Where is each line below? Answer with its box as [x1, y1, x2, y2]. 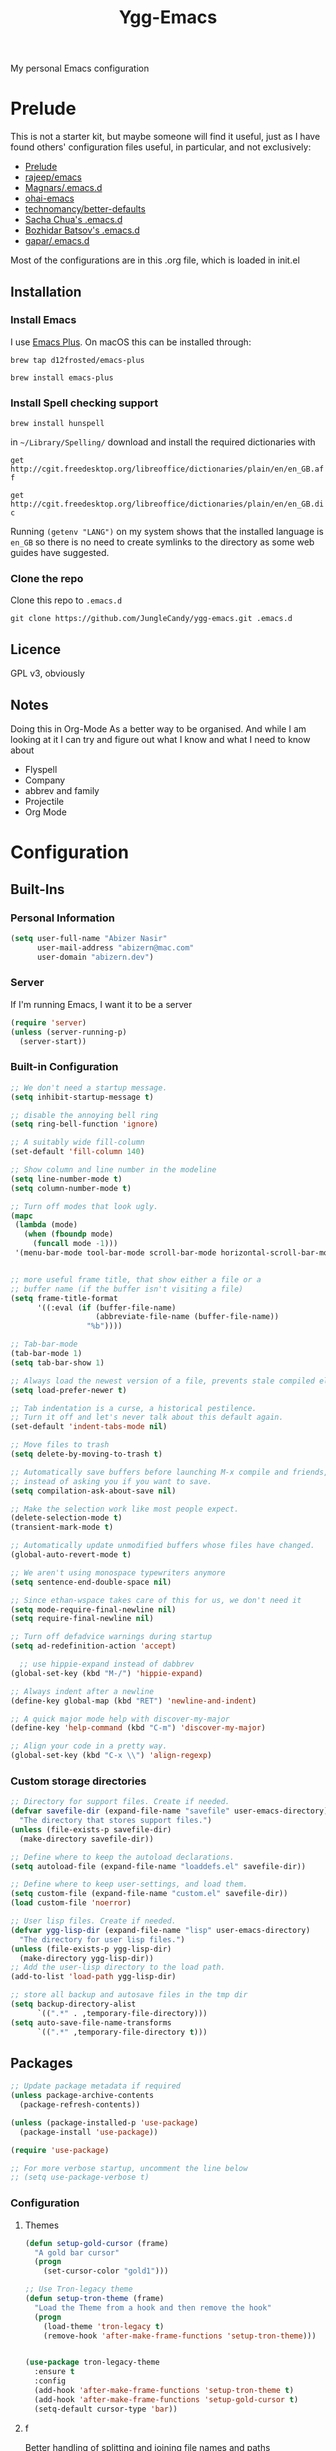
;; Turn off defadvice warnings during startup [10, 1632, 213, 1642]
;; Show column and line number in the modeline [10, 1165, 217, 1175]
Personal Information [10, 911, 115, 925]
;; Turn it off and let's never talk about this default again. [10, 1412, 284, 1423]
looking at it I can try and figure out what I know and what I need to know [10, 734, 311, 746]
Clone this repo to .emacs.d [10, 594, 123, 606]
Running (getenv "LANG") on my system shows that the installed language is [10, 526, 324, 538]
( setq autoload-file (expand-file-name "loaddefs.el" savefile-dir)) [10, 1861, 307, 1871]
